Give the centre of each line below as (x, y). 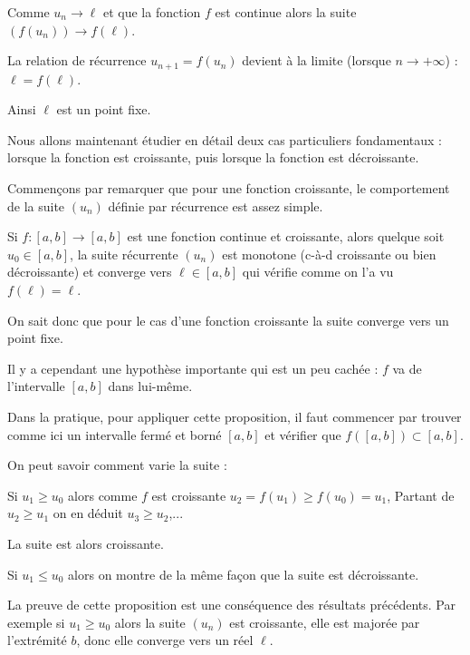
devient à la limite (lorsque (317, 60)
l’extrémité (37, 640)
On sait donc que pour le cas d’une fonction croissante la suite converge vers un (228, 320)
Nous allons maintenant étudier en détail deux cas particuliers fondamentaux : (225, 139)
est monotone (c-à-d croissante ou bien (329, 254)
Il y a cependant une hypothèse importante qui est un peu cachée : (193, 368)
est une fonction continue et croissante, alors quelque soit (286, 236)
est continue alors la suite (286, 12)
